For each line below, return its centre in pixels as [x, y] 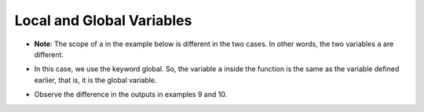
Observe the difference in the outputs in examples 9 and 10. [131, 95]
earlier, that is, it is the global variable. [95, 80]
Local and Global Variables [103, 20]
